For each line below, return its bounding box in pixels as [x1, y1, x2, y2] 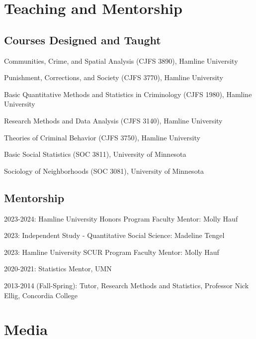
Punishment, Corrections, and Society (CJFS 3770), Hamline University [4, 72, 223, 83]
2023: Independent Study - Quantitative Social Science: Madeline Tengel [4, 230, 225, 240]
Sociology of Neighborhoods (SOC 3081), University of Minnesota [4, 165, 204, 176]
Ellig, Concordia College [4, 290, 78, 300]
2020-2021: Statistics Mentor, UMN [4, 263, 112, 274]
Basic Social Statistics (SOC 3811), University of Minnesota [4, 149, 186, 159]
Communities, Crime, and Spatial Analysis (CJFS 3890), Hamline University [4, 55, 238, 66]
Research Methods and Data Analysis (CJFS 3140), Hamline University [4, 115, 223, 125]
